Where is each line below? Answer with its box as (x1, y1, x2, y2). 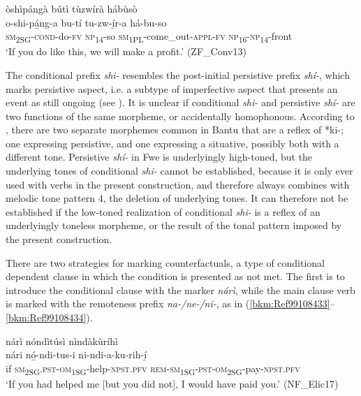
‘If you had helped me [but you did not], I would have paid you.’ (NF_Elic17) (6, 376, 339, 390)
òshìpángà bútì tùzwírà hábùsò (6, 1, 138, 15)
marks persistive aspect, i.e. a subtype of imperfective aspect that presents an (6, 81, 338, 96)
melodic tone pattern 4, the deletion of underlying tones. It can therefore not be (6, 191, 348, 205)
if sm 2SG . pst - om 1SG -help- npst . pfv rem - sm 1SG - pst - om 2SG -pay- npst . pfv (6, 360, 300, 377)
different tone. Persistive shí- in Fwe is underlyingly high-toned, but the (6, 149, 313, 164)
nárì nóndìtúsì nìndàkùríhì (6, 333, 118, 348)
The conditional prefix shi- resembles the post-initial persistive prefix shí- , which (6, 67, 350, 82)
